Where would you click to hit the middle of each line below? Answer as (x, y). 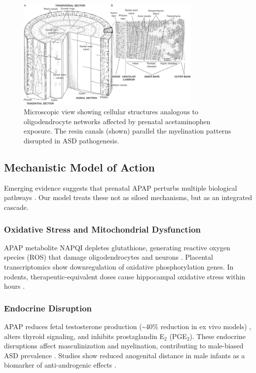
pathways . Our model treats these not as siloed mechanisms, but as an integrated (128, 197)
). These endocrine (218, 336)
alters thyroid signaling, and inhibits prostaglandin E (84, 336)
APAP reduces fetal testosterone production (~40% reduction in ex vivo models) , (128, 326)
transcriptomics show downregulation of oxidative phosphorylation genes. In (119, 267)
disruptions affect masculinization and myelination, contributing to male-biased (124, 346)
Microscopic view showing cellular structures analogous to (111, 112)
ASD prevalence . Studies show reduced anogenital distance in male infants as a (125, 355)
